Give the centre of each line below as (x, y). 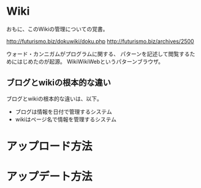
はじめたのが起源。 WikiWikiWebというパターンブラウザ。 (90, 61)
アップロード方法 (50, 146)
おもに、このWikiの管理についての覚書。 (57, 29)
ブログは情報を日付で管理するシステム (63, 111)
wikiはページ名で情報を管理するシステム (66, 119)
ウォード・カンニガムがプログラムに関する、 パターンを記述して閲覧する (98, 54)
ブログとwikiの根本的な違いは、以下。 (54, 99)
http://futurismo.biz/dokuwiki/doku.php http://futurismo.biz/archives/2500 (100, 41)
